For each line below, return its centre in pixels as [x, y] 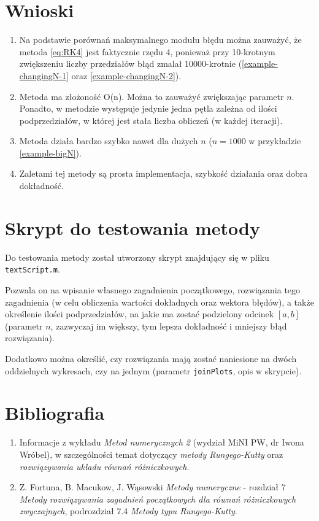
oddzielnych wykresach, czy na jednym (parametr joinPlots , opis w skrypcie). [153, 370]
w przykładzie [275, 141]
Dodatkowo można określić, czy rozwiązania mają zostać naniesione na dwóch [151, 358]
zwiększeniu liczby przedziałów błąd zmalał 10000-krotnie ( [131, 64]
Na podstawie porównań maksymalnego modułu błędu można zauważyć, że [160, 40]
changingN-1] [44, 75]
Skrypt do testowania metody [133, 227]
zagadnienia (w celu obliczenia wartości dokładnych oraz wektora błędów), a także [159, 302]
